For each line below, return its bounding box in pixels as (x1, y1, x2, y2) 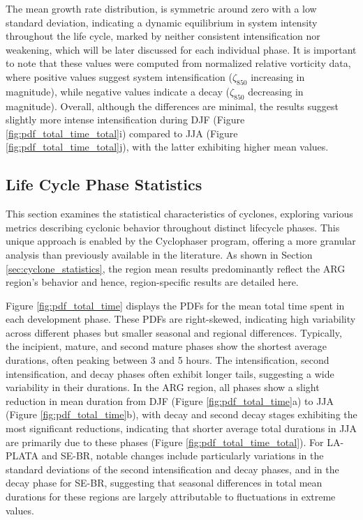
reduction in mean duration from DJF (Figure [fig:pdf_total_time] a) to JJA (6, 393, 334, 408)
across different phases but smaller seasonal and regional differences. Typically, (6, 325, 342, 339)
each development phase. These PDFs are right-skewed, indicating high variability (6, 312, 356, 326)
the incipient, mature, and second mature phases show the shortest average (6, 339, 327, 353)
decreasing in (248, 84, 304, 98)
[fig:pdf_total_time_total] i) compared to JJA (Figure (6, 125, 238, 140)
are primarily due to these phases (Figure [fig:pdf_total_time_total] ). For (6, 434, 324, 449)
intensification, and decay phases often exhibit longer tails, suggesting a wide (6, 366, 334, 381)
